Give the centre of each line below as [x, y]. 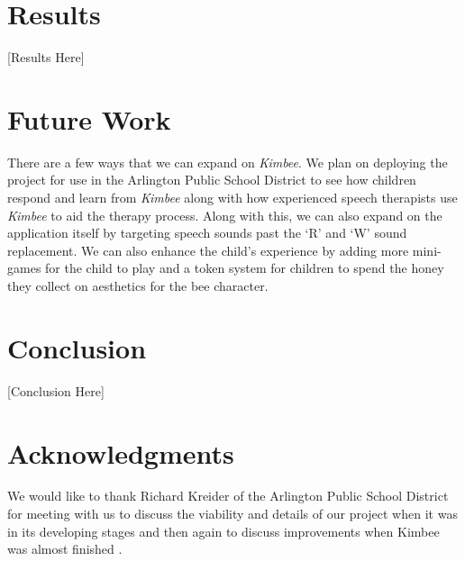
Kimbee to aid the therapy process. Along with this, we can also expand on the [225, 215]
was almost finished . [65, 549]
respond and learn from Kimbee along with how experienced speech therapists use [232, 198]
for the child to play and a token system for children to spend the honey [245, 268]
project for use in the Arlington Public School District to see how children [212, 180]
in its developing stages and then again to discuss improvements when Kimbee [223, 531]
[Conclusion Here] [56, 390]
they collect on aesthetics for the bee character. [138, 285]
